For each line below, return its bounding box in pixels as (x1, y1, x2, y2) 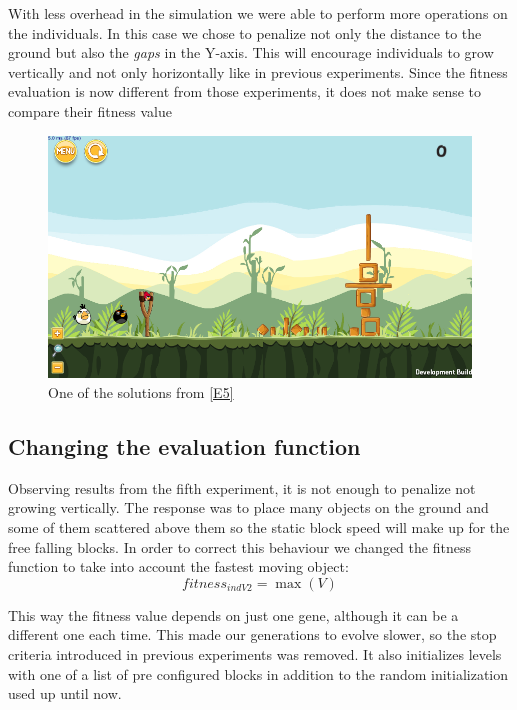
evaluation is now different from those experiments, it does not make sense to (8, 81, 482, 102)
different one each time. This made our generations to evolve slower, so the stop (8, 624, 497, 645)
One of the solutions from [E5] (48, 382, 234, 403)
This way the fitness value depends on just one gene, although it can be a (8, 604, 459, 625)
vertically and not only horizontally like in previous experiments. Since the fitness (8, 61, 508, 82)
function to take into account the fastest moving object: (8, 556, 349, 577)
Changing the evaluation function (8, 431, 361, 461)
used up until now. (8, 683, 122, 704)
